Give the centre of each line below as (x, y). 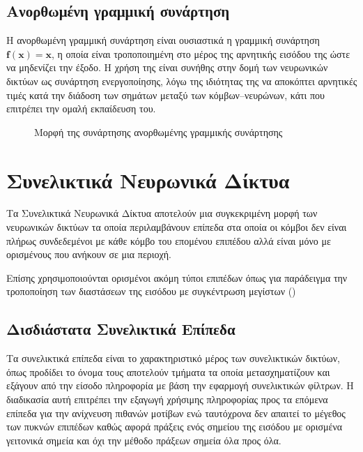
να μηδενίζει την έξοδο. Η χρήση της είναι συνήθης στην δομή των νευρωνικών (167, 67)
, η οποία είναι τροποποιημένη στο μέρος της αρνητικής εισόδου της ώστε (201, 53)
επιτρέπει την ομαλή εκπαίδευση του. (81, 108)
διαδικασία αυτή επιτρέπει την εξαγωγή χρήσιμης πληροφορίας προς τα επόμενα (167, 399)
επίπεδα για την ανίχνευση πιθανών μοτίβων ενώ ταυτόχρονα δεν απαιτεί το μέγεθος (176, 413)
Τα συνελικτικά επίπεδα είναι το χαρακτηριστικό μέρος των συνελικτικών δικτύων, (173, 358)
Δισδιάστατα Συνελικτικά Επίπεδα (121, 329)
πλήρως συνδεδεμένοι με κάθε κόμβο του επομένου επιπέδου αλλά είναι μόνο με (169, 240)
